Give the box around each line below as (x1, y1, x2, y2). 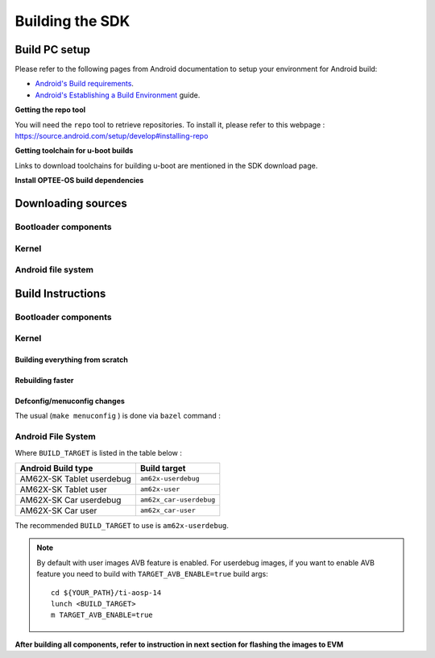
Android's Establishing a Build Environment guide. (35, 90, 201, 100)
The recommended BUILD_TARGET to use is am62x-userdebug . (14, 520, 230, 530)
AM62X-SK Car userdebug (19, 494, 122, 506)
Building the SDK (14, 12, 130, 30)
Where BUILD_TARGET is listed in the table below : (14, 448, 183, 457)
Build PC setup (14, 43, 90, 56)
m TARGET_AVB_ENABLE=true (51, 610, 153, 620)
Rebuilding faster (14, 376, 74, 385)
